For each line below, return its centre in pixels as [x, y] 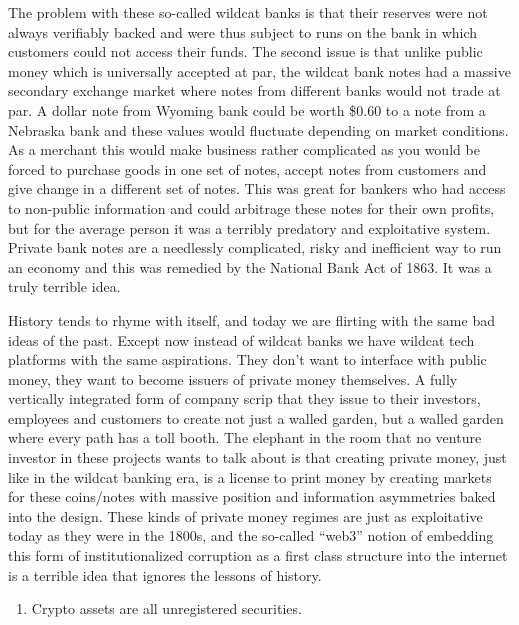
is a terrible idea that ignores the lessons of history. [165, 574]
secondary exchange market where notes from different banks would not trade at [254, 90]
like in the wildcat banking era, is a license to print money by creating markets [250, 476]
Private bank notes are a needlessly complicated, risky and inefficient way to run [255, 247]
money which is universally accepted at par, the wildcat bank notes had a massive [259, 70]
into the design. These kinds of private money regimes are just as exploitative [245, 515]
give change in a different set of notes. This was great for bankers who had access [257, 188]
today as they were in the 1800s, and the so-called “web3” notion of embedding [251, 535]
